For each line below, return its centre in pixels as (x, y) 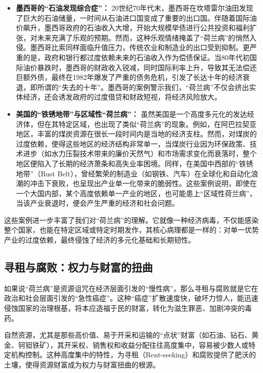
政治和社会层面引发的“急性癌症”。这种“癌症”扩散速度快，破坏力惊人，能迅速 (131, 298)
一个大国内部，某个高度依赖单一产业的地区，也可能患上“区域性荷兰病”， (136, 193)
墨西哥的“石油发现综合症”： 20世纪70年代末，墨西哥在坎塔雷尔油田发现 (135, 8)
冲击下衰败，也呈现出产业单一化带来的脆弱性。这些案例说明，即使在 (143, 183)
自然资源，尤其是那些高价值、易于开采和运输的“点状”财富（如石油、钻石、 (128, 335)
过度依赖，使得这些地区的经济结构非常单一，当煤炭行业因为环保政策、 (133, 143)
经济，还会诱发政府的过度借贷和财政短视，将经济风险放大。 (122, 97)
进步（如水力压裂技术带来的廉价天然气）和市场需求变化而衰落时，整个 (140, 153)
